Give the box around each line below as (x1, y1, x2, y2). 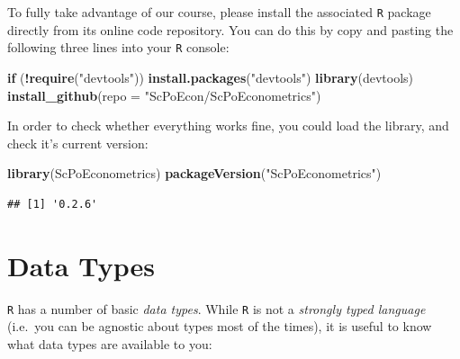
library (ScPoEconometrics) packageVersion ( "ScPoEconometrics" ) (7, 164, 382, 183)
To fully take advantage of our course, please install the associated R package (7, 3, 431, 21)
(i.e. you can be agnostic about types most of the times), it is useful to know (7, 317, 432, 336)
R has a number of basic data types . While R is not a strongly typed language (7, 299, 426, 318)
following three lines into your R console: (7, 38, 230, 57)
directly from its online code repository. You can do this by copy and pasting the (7, 20, 454, 39)
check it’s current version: (7, 133, 149, 152)
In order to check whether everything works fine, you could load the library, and (7, 116, 449, 135)
